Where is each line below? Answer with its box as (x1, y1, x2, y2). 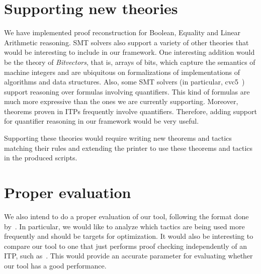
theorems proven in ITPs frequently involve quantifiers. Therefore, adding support (4, 106, 257, 116)
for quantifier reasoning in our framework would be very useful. (4, 116, 199, 126)
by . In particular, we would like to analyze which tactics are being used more (4, 221, 245, 231)
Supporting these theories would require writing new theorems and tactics (4, 133, 232, 143)
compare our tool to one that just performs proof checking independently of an (4, 240, 247, 251)
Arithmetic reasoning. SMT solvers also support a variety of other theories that (4, 37, 249, 47)
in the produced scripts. (4, 152, 77, 163)
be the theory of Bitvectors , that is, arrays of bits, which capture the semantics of (4, 56, 255, 67)
